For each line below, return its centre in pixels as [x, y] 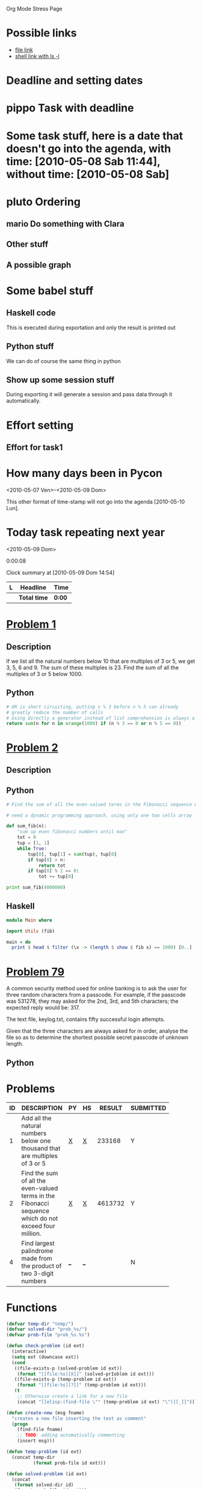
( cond [19, 1362]
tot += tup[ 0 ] [56, 877]
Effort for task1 [35, 448]
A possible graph [39, 265]
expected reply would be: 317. [43, 1008]
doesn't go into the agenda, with [89, 149]
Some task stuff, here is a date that [95, 136]
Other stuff [27, 245]
